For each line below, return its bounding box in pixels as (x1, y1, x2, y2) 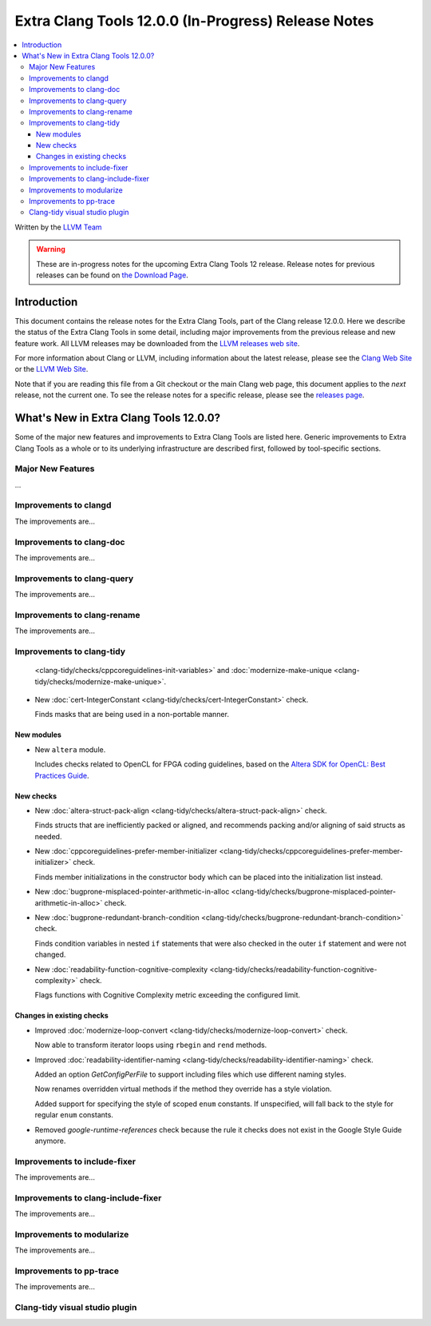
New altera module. (34, 744, 106, 755)
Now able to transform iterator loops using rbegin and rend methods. (34, 1040, 267, 1050)
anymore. (34, 1136, 66, 1145)
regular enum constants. (34, 1110, 113, 1120)
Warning (36, 245, 65, 254)
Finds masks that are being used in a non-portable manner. (34, 710, 229, 719)
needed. (34, 831, 62, 841)
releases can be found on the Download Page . (36, 270, 189, 280)
